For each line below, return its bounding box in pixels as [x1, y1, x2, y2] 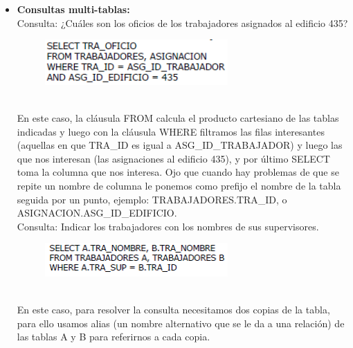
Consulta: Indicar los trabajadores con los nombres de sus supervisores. [17, 219, 319, 233]
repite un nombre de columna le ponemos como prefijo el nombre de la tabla [17, 178, 341, 192]
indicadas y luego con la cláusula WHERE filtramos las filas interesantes [17, 124, 325, 138]
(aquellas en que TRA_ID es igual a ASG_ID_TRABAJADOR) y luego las [17, 138, 343, 152]
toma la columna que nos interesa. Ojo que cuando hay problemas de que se [17, 165, 339, 179]
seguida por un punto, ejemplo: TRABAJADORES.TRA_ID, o [17, 192, 287, 206]
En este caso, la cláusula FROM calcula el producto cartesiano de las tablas [17, 110, 339, 125]
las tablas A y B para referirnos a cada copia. [17, 329, 210, 344]
